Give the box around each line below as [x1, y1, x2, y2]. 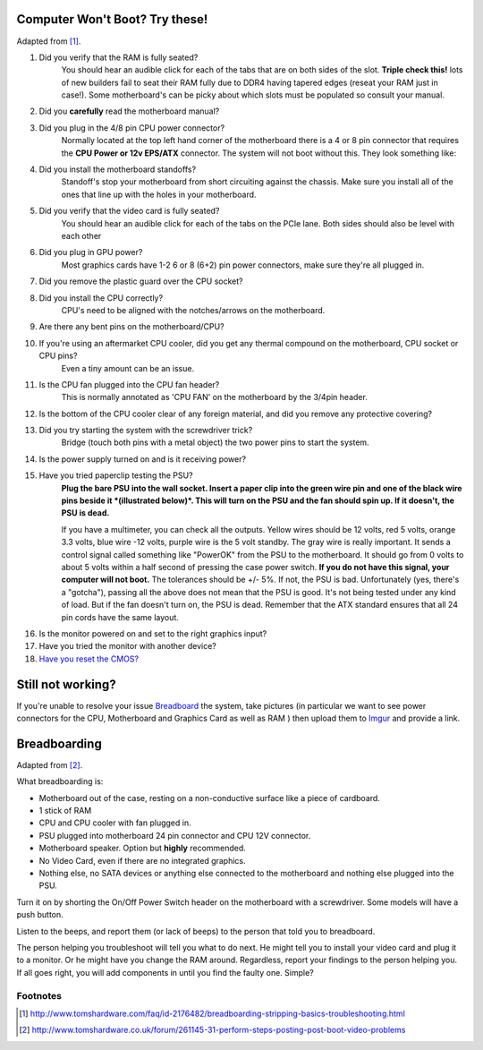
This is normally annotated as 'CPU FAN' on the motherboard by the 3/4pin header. [61, 392, 369, 403]
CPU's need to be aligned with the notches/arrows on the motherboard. [61, 304, 326, 315]
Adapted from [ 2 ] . [16, 759, 83, 770]
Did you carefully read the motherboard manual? [38, 106, 220, 116]
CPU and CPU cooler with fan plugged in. [38, 817, 191, 828]
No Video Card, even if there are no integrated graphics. [38, 855, 246, 866]
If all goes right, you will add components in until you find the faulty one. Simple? [16, 967, 314, 977]
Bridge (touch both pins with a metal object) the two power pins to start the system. [61, 437, 370, 448]
